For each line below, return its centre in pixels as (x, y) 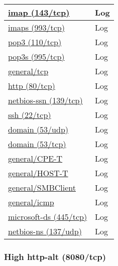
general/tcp (28, 71)
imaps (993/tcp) (36, 27)
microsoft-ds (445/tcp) (48, 217)
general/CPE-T (35, 158)
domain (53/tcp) (37, 144)
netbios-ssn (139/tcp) (45, 100)
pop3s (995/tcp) (36, 56)
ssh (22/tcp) (30, 115)
